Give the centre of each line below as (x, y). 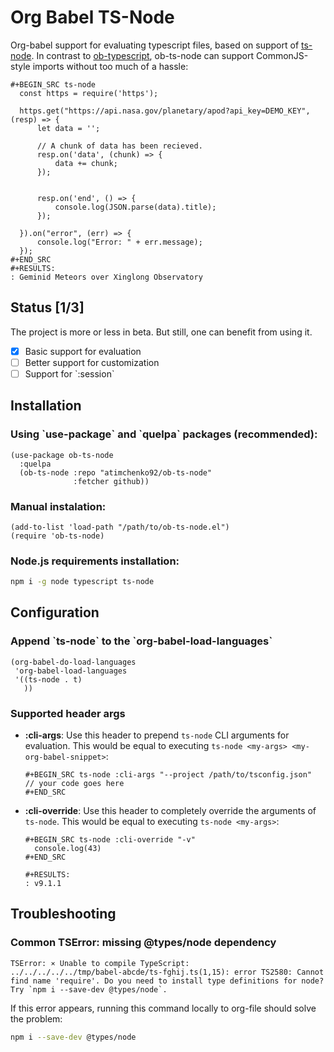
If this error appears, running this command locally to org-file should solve (163, 1008)
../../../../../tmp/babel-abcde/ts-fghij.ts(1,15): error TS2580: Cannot (167, 972)
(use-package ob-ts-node (62, 455)
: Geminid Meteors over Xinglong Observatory (106, 277)
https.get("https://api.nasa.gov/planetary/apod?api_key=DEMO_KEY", (165, 111)
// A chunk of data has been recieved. (119, 146)
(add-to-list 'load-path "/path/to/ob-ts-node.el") (120, 527)
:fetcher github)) (111, 481)
